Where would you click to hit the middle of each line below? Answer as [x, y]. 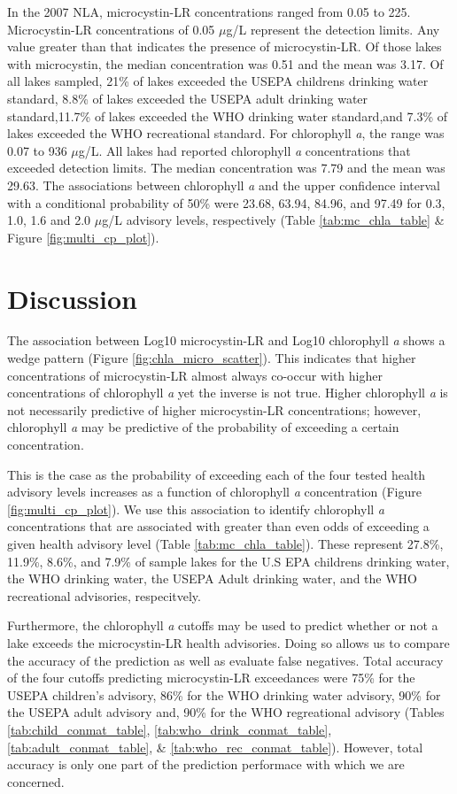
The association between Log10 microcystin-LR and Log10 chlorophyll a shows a [226, 340]
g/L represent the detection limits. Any [333, 29]
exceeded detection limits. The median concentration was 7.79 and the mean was [226, 168]
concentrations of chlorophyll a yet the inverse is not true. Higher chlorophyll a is [228, 393]
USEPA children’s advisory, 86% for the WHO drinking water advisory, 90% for [224, 694]
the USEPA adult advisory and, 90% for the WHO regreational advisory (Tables [226, 712]
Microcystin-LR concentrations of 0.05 [111, 29]
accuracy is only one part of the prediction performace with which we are [206, 764]
